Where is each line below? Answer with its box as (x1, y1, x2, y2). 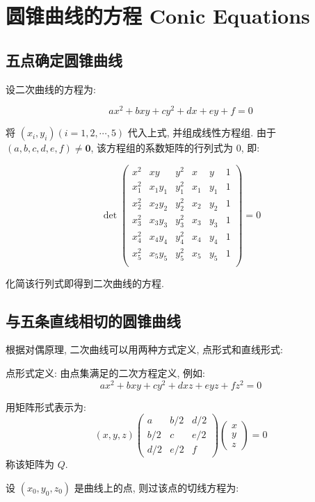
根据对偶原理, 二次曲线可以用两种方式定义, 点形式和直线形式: (6, 342, 283, 357)
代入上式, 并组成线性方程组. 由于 (127, 125, 276, 140)
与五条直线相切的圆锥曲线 (6, 309, 181, 331)
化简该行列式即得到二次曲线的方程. (6, 275, 164, 290)
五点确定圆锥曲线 (6, 49, 122, 70)
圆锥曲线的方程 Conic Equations (6, 1, 310, 30)
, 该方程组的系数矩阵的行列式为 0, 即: (90, 140, 260, 155)
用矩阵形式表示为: (6, 399, 86, 414)
